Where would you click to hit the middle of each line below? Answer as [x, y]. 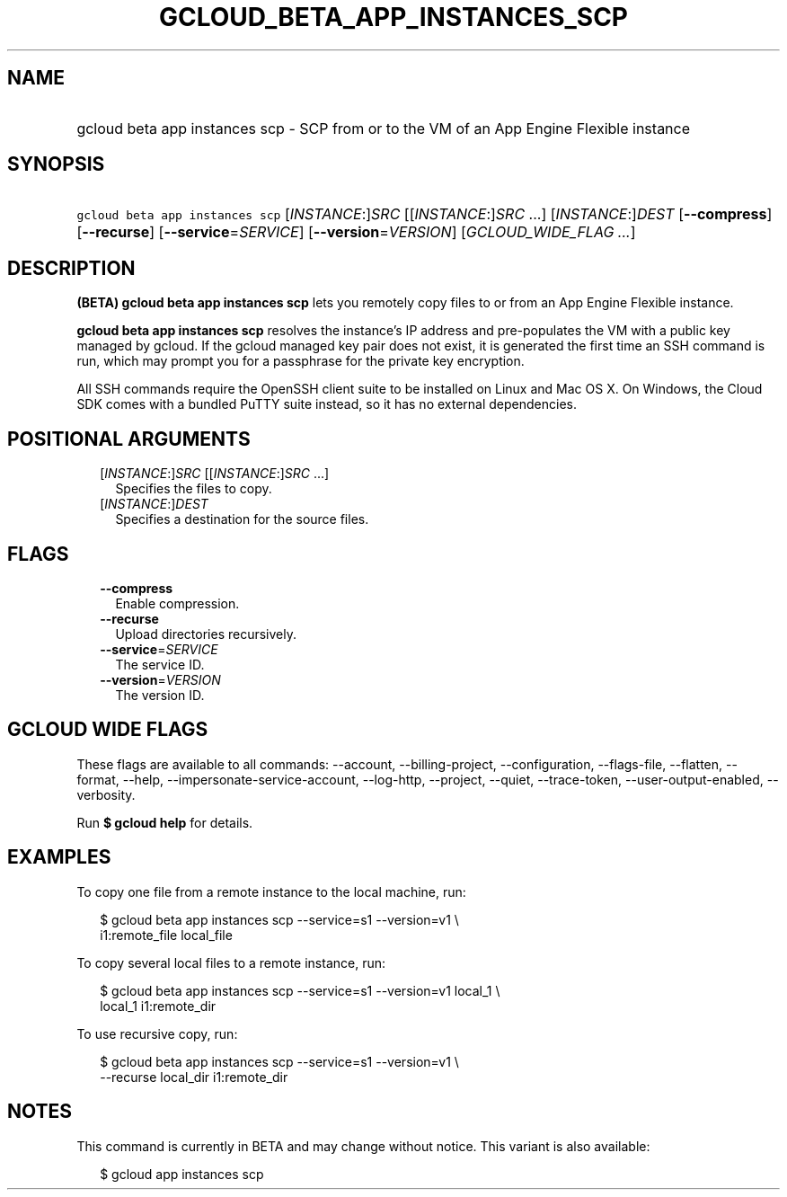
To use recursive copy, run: [157, 1033]
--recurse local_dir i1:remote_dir [194, 1077]
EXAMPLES [59, 857]
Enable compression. [177, 603]
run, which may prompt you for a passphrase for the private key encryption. [301, 361]
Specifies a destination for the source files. [242, 519]
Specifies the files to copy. [194, 489]
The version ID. [160, 695]
